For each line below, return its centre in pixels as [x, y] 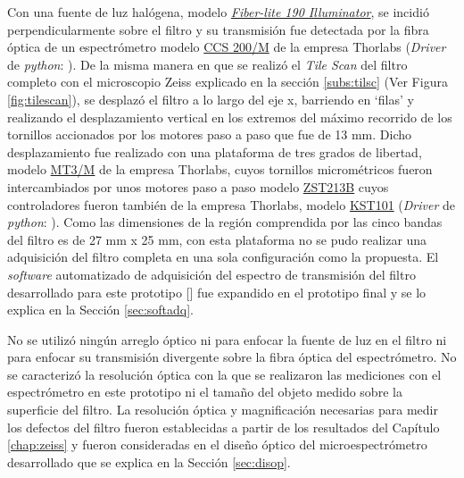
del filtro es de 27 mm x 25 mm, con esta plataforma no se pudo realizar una [217, 239]
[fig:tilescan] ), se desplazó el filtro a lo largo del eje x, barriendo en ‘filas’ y [211, 99]
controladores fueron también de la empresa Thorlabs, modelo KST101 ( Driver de [232, 204]
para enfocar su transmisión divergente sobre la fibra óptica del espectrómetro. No [232, 357]
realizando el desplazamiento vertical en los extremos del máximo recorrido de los [230, 117]
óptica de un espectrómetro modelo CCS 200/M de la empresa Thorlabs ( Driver [227, 47]
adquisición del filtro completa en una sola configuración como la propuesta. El [223, 257]
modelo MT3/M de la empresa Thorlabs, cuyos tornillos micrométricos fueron [220, 169]
